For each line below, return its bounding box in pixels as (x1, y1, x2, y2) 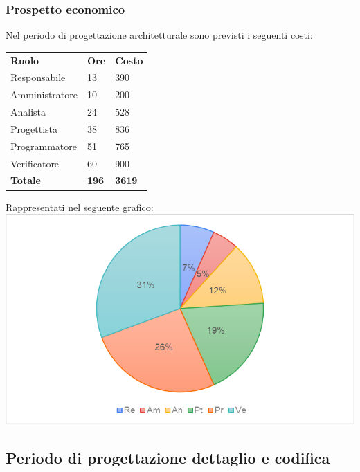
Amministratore (10, 87, 78, 102)
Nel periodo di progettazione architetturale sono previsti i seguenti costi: (6, 28, 313, 42)
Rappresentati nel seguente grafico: (6, 199, 154, 214)
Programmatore (10, 138, 77, 153)
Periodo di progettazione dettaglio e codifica (6, 447, 330, 468)
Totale (10, 173, 41, 188)
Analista (10, 105, 46, 119)
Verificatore (10, 156, 60, 170)
